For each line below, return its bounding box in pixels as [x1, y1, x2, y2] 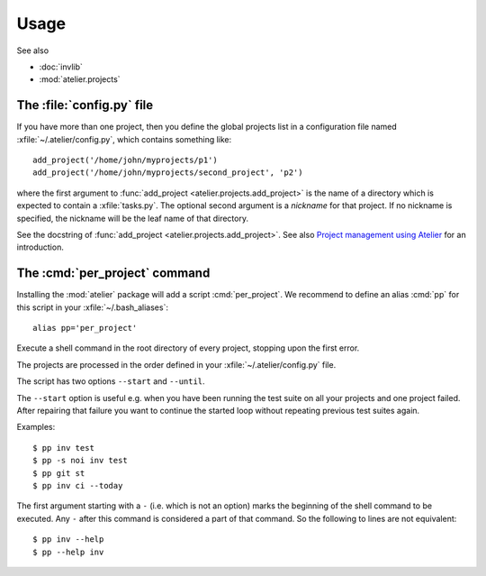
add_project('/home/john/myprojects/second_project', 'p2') [32, 168, 303, 178]
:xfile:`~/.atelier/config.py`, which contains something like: [16, 133, 232, 144]
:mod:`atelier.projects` [39, 74, 121, 85]
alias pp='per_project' [32, 323, 138, 334]
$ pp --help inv [32, 546, 104, 557]
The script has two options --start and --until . [16, 376, 206, 387]
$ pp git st [32, 468, 85, 478]
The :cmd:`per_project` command [16, 266, 211, 281]
